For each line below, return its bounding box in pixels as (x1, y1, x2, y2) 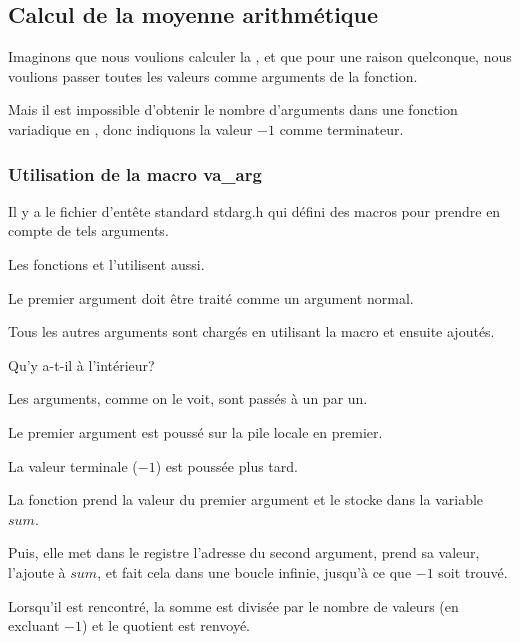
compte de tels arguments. (8, 220, 169, 241)
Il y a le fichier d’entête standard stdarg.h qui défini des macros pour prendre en (8, 200, 501, 221)
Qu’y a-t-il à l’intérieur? (8, 354, 155, 375)
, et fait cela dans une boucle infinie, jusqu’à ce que (97, 561, 412, 582)
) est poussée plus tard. (155, 455, 298, 476)
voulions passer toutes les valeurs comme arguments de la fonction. (8, 65, 418, 86)
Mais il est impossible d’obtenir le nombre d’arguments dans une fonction (8, 99, 458, 120)
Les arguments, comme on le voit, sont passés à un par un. (8, 388, 368, 409)
